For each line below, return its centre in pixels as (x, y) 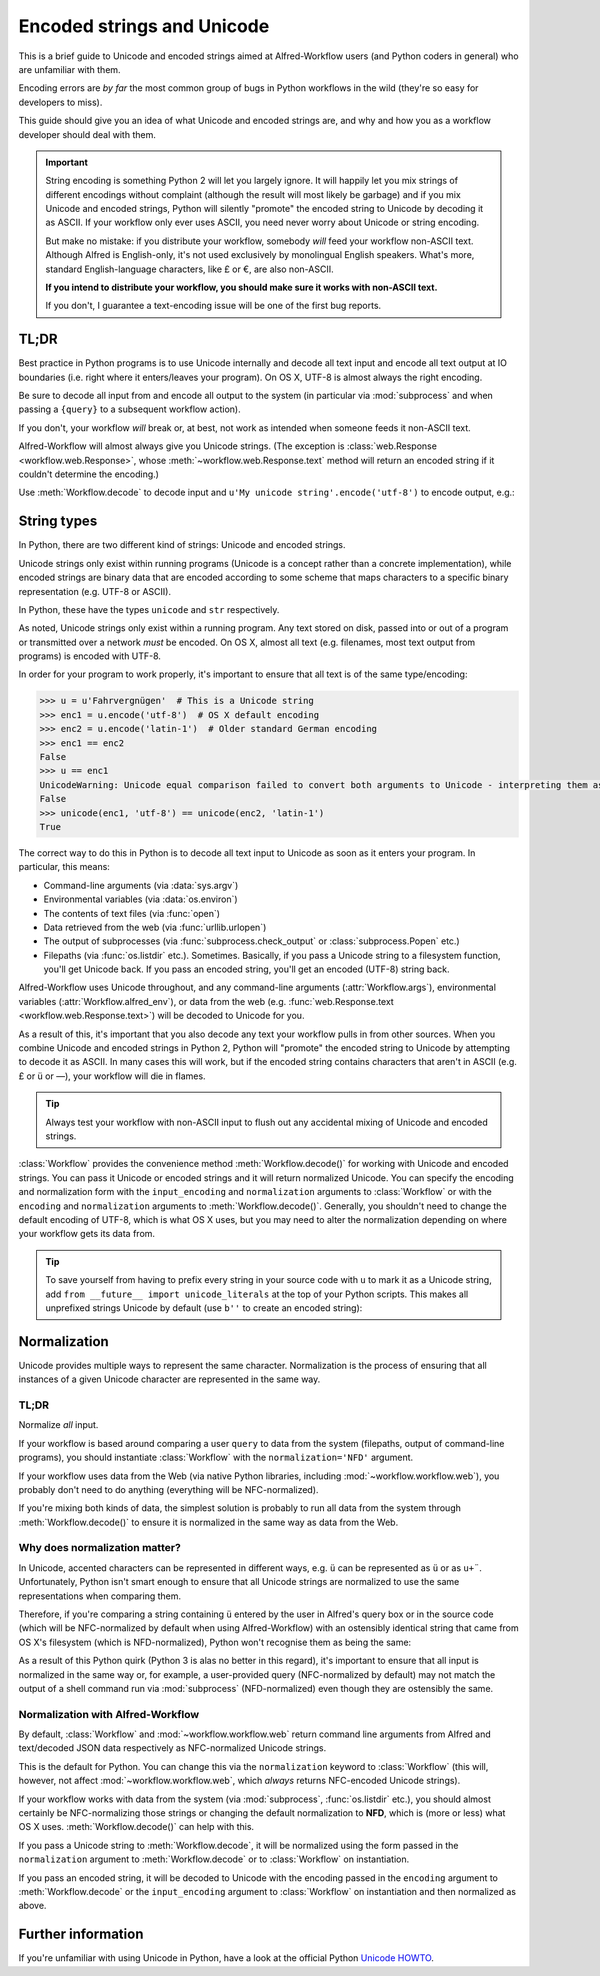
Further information (81, 1934)
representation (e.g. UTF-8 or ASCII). (95, 591)
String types (58, 521)
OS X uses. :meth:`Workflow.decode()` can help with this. (136, 1827)
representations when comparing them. (100, 1596)
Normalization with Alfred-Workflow (109, 1714)
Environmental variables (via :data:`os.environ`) (141, 899)
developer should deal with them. (87, 134)
